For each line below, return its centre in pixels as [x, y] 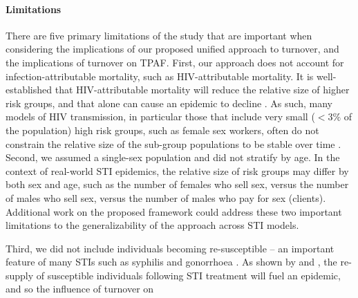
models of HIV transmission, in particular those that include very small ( [160, 117]
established [29, 90]
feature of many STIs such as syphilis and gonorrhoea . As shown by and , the [171, 262]
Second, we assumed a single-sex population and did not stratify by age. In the [173, 157]
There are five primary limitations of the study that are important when [159, 35]
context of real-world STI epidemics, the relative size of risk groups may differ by [177, 170]
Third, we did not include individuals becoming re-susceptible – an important [170, 248]
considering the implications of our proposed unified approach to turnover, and [172, 49]
